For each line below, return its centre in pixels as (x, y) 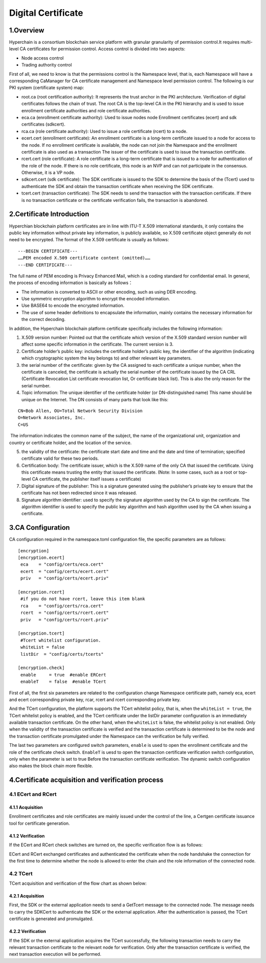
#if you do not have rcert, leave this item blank (83, 599)
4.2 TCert (21, 873)
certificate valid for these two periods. (60, 458)
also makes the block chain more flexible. (51, 766)
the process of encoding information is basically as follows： (71, 283)
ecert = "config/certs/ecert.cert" (65, 571)
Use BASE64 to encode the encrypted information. (73, 306)
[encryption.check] (41, 668)
